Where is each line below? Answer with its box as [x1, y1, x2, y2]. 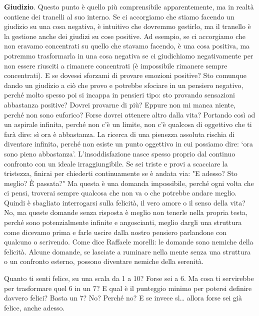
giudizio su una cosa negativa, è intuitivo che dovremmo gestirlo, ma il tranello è [4, 21, 251, 31]
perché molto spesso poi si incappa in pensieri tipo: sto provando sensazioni [4, 89, 235, 100]
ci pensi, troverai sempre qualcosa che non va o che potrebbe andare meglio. [4, 187, 237, 198]
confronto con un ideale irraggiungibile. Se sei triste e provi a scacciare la [4, 158, 228, 168]
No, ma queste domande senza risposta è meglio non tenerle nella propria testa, [4, 207, 248, 217]
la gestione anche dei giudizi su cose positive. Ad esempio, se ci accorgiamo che [4, 30, 246, 41]
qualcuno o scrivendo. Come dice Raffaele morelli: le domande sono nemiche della [4, 236, 253, 247]
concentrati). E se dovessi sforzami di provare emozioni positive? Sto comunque [4, 70, 246, 80]
